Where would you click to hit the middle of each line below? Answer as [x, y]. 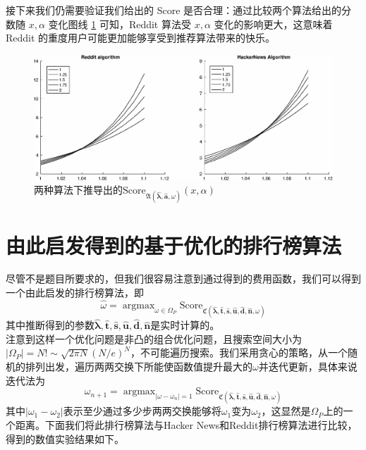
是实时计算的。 [185, 325]
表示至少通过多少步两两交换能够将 [142, 411]
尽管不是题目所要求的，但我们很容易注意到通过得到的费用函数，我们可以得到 [183, 279]
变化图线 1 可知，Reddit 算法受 [120, 24]
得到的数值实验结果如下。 [65, 438]
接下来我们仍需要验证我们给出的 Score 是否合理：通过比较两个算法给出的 [174, 10]
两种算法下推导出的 [78, 190]
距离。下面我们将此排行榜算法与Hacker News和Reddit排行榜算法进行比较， [186, 425]
